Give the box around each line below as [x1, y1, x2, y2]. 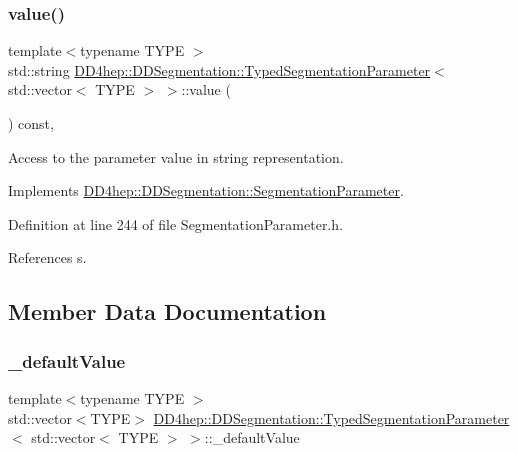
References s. [8, 247, 87, 268]
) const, [8, 113, 54, 133]
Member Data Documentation [8, 296, 327, 327]
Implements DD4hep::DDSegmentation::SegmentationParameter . [8, 180, 404, 201]
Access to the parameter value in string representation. [8, 146, 344, 167]
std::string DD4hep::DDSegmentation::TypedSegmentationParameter [8, 59, 431, 80]
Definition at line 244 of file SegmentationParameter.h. [8, 213, 343, 234]
